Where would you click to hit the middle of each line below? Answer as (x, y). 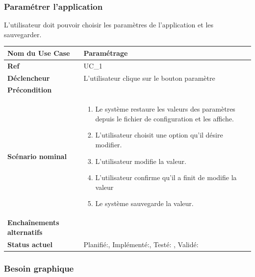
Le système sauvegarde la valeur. (144, 203)
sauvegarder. (23, 34)
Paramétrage (106, 53)
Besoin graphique (39, 268)
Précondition (30, 90)
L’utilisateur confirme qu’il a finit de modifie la (166, 177)
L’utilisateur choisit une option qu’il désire (159, 135)
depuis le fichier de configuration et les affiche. (165, 118)
